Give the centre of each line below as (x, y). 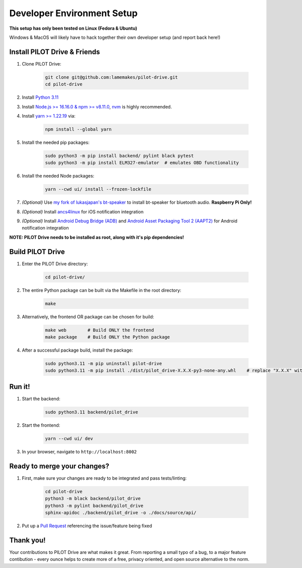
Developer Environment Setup (73, 13)
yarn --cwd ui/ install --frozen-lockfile (98, 189)
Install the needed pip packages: (56, 142)
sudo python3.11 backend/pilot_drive (92, 412)
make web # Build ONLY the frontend (100, 330)
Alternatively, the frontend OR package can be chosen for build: (88, 317)
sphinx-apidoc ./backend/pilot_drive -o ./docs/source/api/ (121, 513)
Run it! (20, 387)
